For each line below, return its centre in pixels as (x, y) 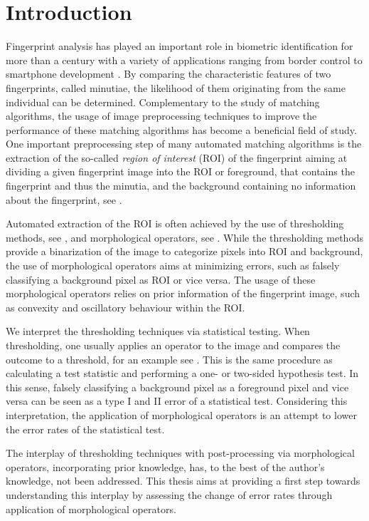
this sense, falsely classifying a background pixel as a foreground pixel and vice (177, 387)
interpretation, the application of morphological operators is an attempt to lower (181, 414)
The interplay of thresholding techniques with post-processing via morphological (180, 453)
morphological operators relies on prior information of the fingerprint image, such (183, 293)
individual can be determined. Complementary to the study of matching (163, 102)
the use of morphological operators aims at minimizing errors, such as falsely (173, 265)
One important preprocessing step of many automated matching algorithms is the (184, 144)
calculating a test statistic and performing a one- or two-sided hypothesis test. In (182, 373)
